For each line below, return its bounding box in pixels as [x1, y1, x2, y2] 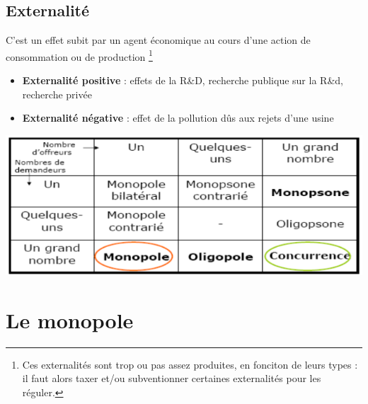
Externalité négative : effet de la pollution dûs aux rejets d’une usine [22, 110, 334, 125]
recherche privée [22, 86, 92, 101]
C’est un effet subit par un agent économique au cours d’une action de [6, 33, 311, 47]
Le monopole [6, 305, 134, 334]
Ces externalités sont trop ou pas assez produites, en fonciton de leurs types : [22, 357, 358, 371]
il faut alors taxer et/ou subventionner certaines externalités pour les [22, 371, 321, 386]
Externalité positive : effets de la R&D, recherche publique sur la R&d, [22, 73, 343, 88]
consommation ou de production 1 [6, 47, 153, 64]
